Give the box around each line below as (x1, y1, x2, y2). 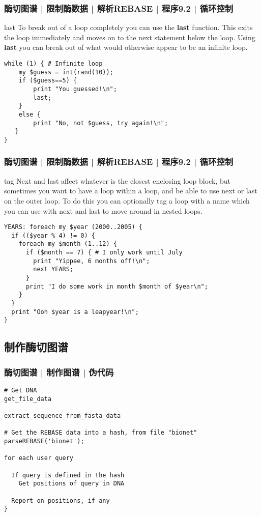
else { (18, 110, 41, 118)
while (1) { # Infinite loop (4, 60, 103, 67)
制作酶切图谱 (4, 339, 68, 355)
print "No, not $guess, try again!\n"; (33, 119, 168, 127)
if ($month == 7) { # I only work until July (25, 249, 183, 256)
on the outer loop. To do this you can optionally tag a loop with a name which (4, 195, 250, 206)
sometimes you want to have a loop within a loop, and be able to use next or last (4, 185, 257, 196)
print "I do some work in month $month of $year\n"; (25, 282, 208, 290)
